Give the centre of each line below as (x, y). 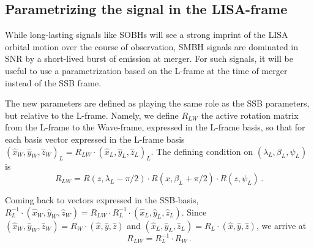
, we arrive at (281, 225)
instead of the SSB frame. (53, 82)
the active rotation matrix (250, 115)
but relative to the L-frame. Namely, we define (92, 115)
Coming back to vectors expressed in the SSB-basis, (102, 199)
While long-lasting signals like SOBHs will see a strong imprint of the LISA (147, 35)
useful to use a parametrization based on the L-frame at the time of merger (146, 70)
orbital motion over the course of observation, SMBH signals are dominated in (152, 46)
